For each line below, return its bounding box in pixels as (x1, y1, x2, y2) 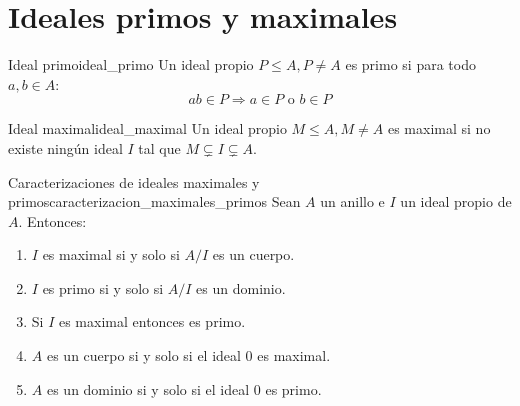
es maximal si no (387, 118, 491, 139)
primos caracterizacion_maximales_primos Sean (8, 191, 301, 212)
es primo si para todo (345, 54, 476, 75)
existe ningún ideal (8, 137, 123, 158)
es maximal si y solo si (42, 244, 180, 265)
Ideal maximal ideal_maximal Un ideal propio (8, 118, 287, 139)
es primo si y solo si (42, 277, 164, 298)
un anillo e (320, 191, 385, 212)
